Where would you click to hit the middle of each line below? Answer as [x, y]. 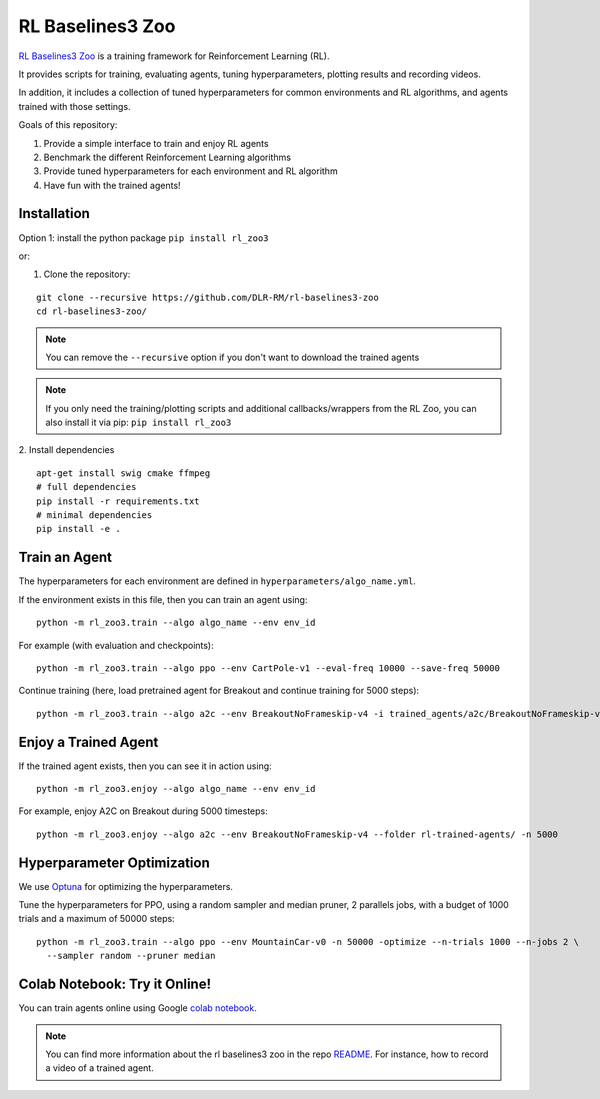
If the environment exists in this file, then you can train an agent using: [163, 599]
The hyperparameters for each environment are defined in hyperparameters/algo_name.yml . [217, 581]
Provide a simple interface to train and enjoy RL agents [156, 143]
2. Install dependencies [66, 450]
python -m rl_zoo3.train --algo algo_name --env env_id [176, 623]
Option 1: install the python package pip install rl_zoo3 [143, 237]
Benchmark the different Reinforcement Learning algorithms [167, 157]
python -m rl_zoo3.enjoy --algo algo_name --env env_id [176, 788]
